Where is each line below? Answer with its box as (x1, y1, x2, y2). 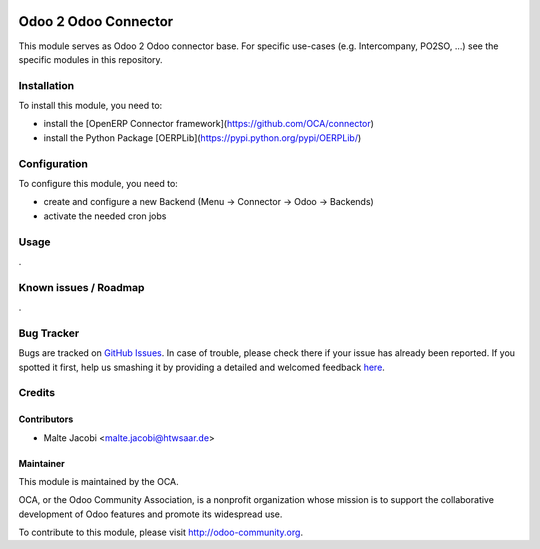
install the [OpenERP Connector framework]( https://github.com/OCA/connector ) (43, 118, 375, 130)
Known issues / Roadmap (18, 280, 145, 294)
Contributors (18, 413, 74, 425)
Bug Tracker (18, 326, 80, 340)
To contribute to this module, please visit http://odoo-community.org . (18, 526, 304, 539)
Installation (18, 78, 75, 92)
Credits (18, 386, 55, 400)
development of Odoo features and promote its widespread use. (18, 508, 283, 520)
